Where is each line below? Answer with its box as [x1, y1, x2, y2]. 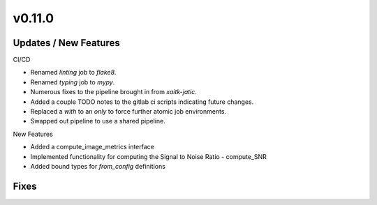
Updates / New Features [13, 37, 120, 49]
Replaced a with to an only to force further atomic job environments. [30, 107, 227, 116]
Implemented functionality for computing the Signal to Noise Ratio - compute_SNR [30, 152, 267, 160]
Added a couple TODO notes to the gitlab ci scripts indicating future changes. [30, 98, 254, 106]
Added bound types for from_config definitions [30, 162, 165, 170]
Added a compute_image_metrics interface [30, 143, 155, 151]
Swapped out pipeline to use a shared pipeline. [30, 117, 165, 126]
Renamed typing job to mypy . [30, 77, 115, 86]
